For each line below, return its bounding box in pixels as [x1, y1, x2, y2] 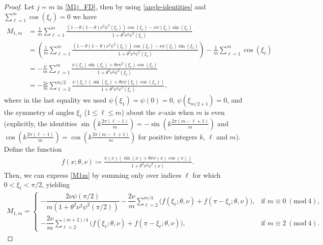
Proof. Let [4, 1, 34, 11]
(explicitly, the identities [4, 118, 77, 128]
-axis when [162, 107, 194, 117]
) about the [121, 107, 156, 117]
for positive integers [138, 131, 198, 141]
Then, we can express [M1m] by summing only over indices [4, 169, 181, 180]
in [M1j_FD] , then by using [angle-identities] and [57, 1, 206, 11]
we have [73, 11, 97, 21]
